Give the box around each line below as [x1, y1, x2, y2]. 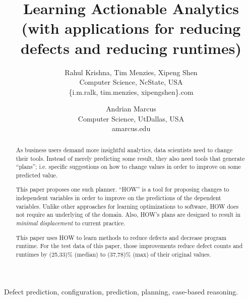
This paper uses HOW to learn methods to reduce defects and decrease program [16, 233, 227, 242]
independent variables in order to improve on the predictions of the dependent [16, 194, 221, 202]
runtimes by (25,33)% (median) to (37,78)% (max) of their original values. [16, 250, 211, 258]
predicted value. [16, 170, 58, 179]
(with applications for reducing [21, 18, 241, 38]
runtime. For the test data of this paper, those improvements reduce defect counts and [16, 242, 243, 250]
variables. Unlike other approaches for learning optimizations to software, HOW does [16, 202, 239, 210]
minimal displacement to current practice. [16, 219, 126, 227]
